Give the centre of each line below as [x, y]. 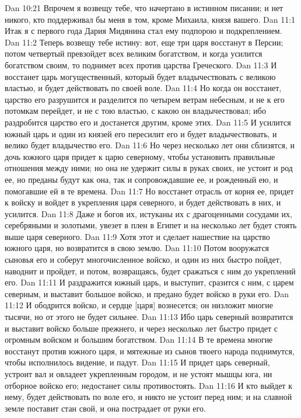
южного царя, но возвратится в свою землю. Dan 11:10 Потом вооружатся [137, 248]
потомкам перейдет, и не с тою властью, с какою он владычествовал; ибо [135, 111]
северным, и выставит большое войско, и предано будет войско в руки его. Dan [147, 293]
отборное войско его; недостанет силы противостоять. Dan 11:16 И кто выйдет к [148, 385]
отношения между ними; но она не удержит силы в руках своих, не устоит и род [149, 168]
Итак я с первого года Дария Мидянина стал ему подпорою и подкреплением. [143, 31]
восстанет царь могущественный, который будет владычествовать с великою [140, 76]
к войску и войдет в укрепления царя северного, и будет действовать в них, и [143, 202]
